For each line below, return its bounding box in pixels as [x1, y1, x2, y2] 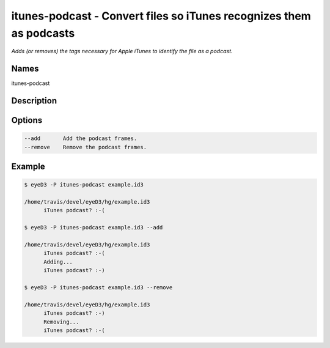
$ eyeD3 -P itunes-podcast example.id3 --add [24, 224, 163, 231]
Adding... [43, 258, 73, 265]
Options [11, 115, 43, 125]
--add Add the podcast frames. [24, 135, 137, 142]
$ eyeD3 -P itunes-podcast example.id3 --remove [24, 284, 173, 291]
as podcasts [11, 26, 75, 40]
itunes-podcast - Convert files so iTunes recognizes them [11, 9, 311, 23]
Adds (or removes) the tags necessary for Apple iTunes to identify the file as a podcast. [11, 48, 233, 55]
